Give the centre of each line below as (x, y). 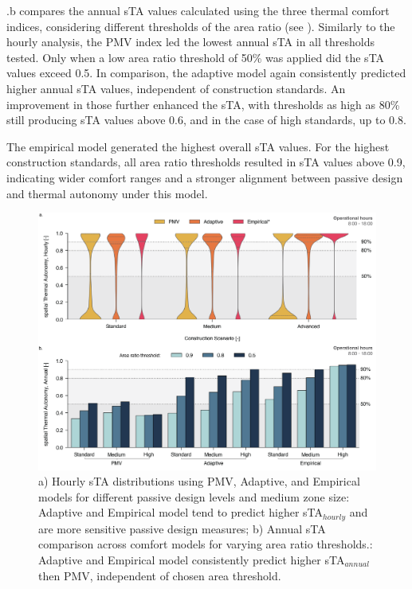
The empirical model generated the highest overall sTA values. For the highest (198, 146)
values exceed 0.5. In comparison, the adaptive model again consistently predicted (206, 73)
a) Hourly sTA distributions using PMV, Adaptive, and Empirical (199, 481)
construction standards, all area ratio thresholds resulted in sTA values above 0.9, (206, 162)
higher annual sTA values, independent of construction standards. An (176, 88)
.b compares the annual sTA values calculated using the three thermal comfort (198, 10)
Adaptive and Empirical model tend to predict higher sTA (181, 512)
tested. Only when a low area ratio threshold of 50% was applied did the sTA (196, 57)
